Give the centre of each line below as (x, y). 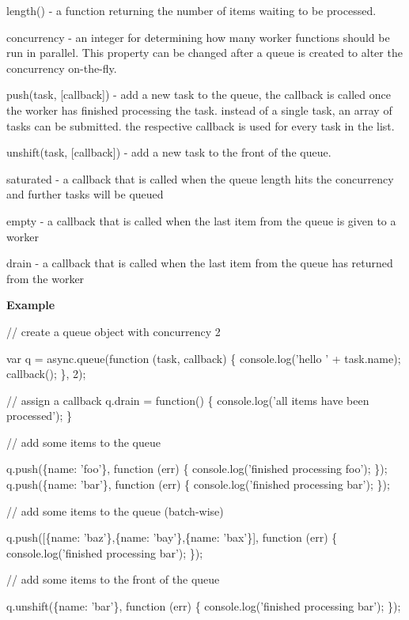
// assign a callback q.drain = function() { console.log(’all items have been (188, 400)
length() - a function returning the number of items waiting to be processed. (191, 10)
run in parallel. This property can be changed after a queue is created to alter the (204, 53)
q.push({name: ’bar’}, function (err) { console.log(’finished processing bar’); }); (198, 484)
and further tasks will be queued (85, 194)
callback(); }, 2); (46, 374)
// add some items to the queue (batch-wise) (115, 510)
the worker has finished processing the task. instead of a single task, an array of (199, 110)
